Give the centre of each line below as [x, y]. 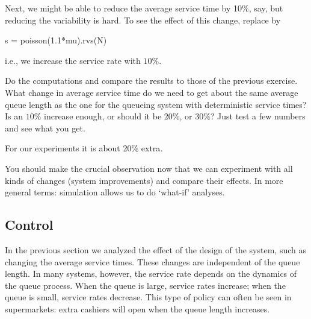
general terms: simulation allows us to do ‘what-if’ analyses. [115, 192]
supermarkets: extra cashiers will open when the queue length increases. [137, 308]
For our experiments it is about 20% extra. [84, 148]
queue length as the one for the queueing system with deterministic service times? [156, 104]
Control [29, 225]
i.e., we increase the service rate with [73, 60]
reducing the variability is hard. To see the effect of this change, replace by [143, 20]
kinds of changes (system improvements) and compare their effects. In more [144, 180]
